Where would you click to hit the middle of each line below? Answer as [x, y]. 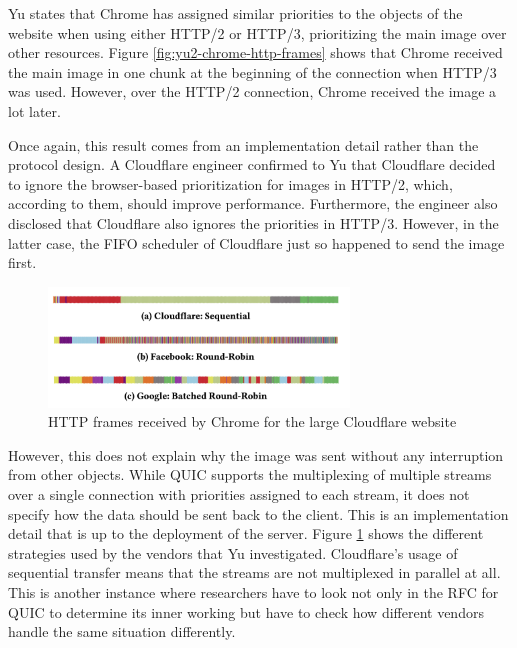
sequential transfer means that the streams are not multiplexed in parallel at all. [254, 572]
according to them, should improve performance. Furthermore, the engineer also [253, 203]
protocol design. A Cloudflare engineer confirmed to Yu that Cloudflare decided [252, 164]
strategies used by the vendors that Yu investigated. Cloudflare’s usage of [233, 552]
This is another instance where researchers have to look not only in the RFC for [253, 592]
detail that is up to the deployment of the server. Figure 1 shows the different [246, 533]
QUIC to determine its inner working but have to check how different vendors [246, 611]
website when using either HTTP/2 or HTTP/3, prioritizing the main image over [257, 32]
